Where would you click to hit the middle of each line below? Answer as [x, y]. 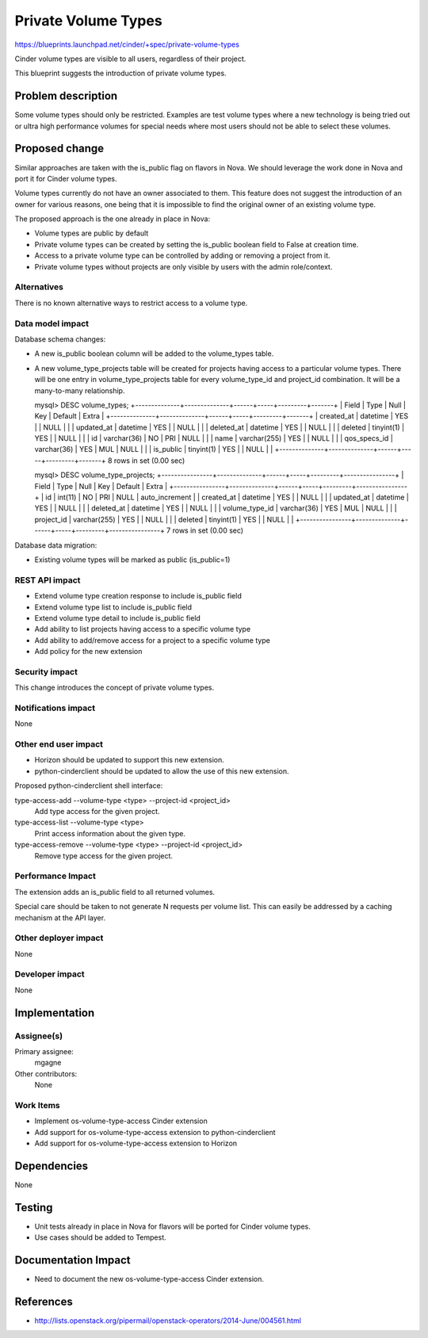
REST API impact [48, 580]
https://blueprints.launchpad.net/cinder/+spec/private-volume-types [127, 44]
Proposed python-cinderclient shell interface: [89, 786]
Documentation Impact [73, 1260]
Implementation [55, 1013]
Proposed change [59, 149]
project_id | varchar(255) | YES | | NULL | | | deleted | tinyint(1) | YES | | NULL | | [164, 519]
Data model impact [52, 323]
